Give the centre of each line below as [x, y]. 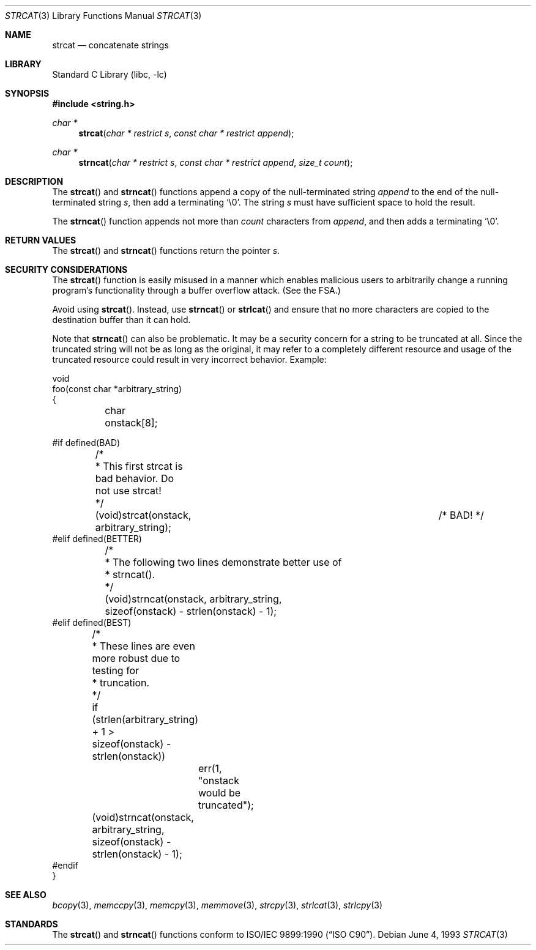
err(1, [210, 768]
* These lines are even [143, 646]
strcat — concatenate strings [110, 45]
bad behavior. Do [135, 478]
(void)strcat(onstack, [143, 515]
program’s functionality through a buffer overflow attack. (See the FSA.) [196, 290]
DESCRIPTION [34, 181]
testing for [116, 670]
